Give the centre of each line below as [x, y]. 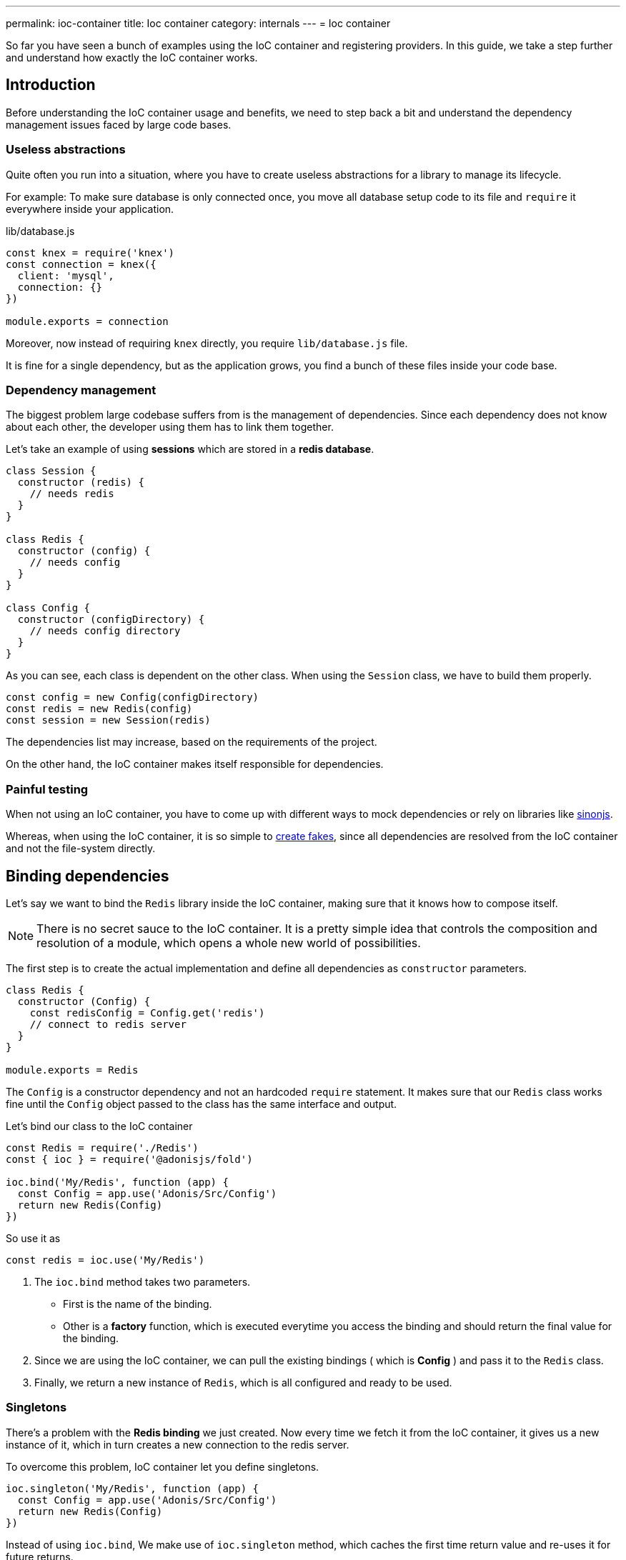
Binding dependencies [88, 876]
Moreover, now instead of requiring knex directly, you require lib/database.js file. [207, 343]
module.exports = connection [87, 321]
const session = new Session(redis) [108, 720]
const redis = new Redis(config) [99, 709]
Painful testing [47, 789]
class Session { [51, 471]
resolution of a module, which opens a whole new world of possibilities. [229, 942]
